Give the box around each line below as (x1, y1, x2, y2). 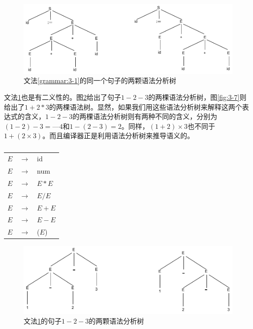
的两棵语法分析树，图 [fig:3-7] (148, 91, 240, 102)
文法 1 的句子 (24, 315, 62, 326)
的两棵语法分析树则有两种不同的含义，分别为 (72, 111, 218, 121)
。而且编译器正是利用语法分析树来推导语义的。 (42, 130, 194, 141)
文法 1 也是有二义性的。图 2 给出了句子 (4, 91, 121, 102)
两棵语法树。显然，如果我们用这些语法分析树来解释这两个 (56, 101, 242, 112)
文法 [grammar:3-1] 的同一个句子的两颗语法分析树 (24, 75, 176, 86)
